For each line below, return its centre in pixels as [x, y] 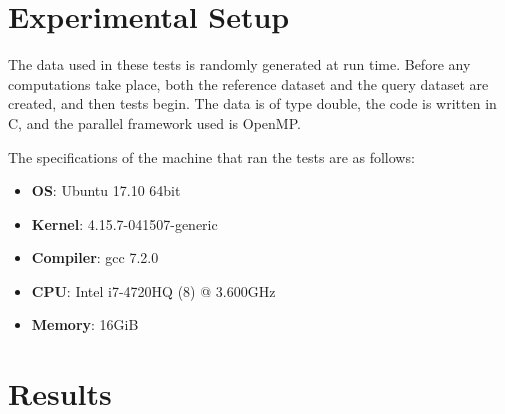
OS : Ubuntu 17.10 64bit [106, 190]
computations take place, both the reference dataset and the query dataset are [248, 83]
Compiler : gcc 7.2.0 [95, 257]
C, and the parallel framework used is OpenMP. [154, 122]
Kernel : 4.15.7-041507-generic [124, 223]
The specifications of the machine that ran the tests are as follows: [211, 156]
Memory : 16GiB [85, 324]
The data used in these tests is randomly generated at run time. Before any [239, 64]
